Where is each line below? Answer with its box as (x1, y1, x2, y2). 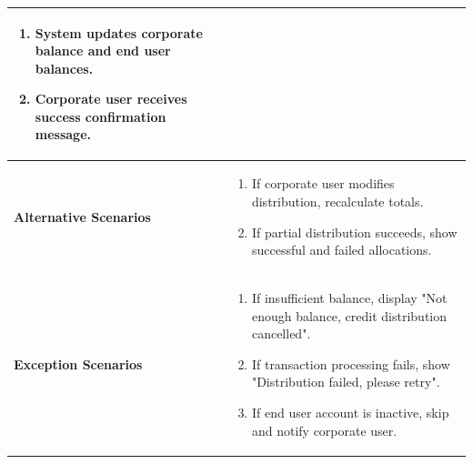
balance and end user (35, 41, 171, 60)
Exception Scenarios (14, 354, 143, 373)
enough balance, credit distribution (251, 306, 448, 325)
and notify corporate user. (251, 420, 398, 439)
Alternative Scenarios (14, 207, 151, 226)
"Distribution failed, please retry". (251, 372, 440, 391)
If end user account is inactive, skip (251, 402, 449, 421)
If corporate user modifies (251, 174, 395, 193)
